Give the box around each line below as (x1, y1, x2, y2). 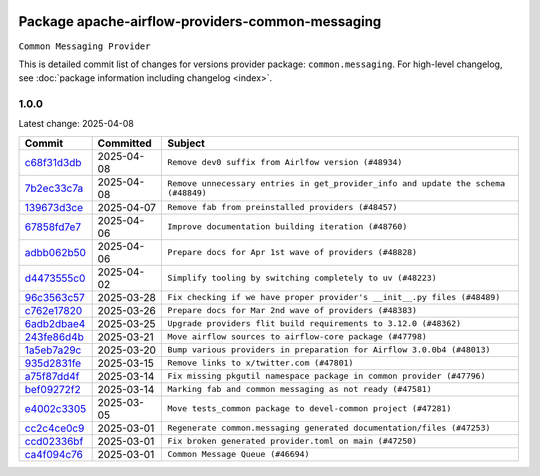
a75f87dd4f (24, 369, 80, 383)
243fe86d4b (24, 330, 84, 344)
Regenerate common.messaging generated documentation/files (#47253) (167, 423, 491, 434)
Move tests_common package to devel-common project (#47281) (167, 403, 452, 414)
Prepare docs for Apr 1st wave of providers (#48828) (167, 247, 418, 258)
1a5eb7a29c (24, 343, 82, 357)
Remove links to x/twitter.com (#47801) (167, 358, 354, 369)
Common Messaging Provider (18, 40, 151, 52)
